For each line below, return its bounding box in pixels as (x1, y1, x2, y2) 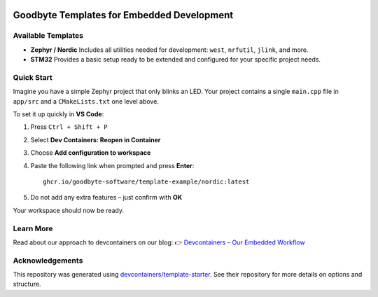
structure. (13, 280, 41, 289)
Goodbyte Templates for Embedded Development (13, 9, 234, 21)
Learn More (13, 223, 53, 233)
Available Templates (13, 31, 84, 41)
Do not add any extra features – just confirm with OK (30, 193, 182, 202)
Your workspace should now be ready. (13, 206, 124, 214)
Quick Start (13, 72, 52, 82)
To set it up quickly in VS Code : (13, 110, 104, 118)
